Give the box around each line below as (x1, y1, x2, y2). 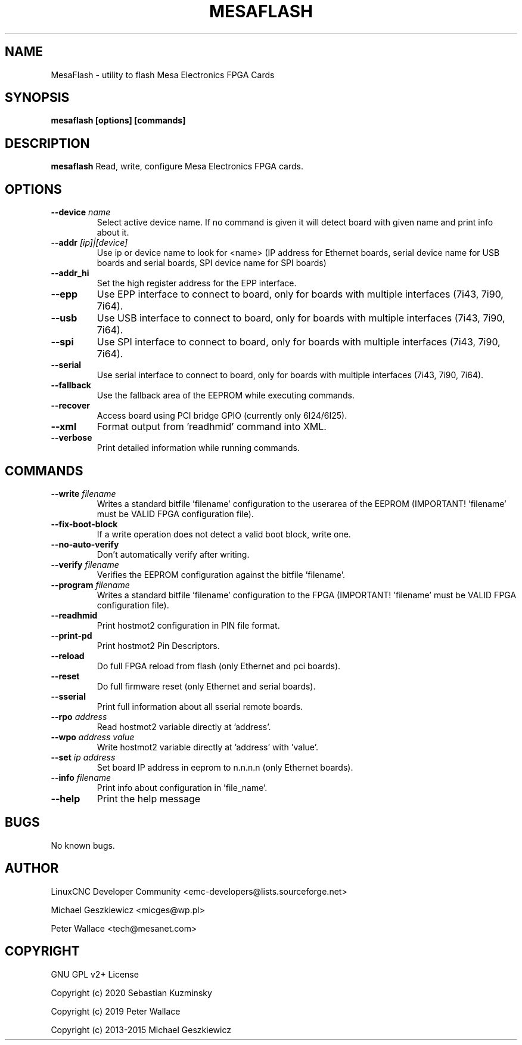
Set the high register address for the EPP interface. (97, 278, 297, 289)
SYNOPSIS (5, 90, 70, 106)
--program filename (51, 579, 130, 590)
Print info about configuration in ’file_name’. (97, 782, 268, 793)
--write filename (51, 488, 116, 499)
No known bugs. (51, 840, 115, 851)
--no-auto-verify (51, 539, 119, 549)
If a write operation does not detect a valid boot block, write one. (97, 528, 351, 539)
